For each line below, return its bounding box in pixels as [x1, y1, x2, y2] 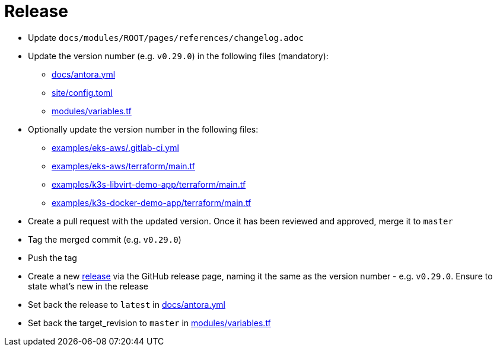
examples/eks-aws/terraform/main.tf [52, 160, 196, 171]
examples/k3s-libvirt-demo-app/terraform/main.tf [52, 179, 246, 189]
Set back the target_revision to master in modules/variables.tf [28, 317, 271, 328]
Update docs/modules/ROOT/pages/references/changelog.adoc [28, 32, 304, 43]
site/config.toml [52, 87, 113, 98]
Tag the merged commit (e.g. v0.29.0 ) [28, 234, 181, 244]
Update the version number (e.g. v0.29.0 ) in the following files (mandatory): [28, 50, 329, 61]
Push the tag [28, 252, 77, 263]
